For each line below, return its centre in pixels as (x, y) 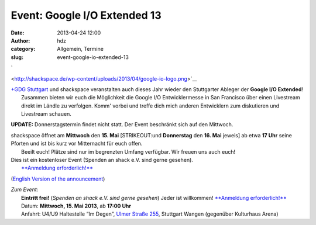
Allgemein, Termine (80, 49)
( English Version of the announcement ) (58, 179)
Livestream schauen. (46, 114)
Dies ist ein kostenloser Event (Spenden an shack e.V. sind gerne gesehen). (102, 160)
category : (23, 49)
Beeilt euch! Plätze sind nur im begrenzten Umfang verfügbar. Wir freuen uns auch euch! (128, 151)
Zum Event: (25, 189)
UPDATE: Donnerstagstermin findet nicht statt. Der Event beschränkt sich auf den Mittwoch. (122, 124)
